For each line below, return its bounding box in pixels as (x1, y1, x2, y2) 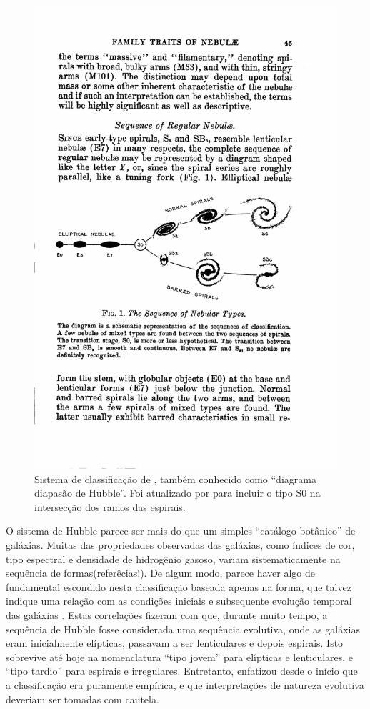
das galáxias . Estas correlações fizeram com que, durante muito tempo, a (6, 607, 328, 622)
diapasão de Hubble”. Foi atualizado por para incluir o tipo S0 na (34, 485, 321, 500)
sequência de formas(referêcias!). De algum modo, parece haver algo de (6, 565, 316, 580)
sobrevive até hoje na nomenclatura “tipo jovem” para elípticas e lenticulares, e (6, 649, 354, 664)
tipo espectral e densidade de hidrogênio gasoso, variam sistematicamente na (6, 551, 341, 566)
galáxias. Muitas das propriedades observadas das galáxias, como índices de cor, (6, 537, 355, 552)
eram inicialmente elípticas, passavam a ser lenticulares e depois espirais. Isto (6, 635, 344, 650)
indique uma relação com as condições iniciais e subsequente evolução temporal (6, 593, 352, 608)
